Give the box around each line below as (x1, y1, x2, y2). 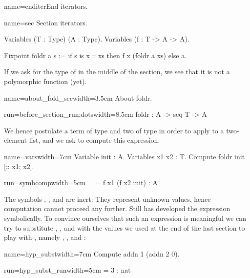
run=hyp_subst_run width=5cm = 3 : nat (4, 265, 131, 275)
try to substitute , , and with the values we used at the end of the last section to (4, 222, 245, 233)
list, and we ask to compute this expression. (29, 135, 160, 145)
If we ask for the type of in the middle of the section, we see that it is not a (4, 66, 230, 77)
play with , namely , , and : (4, 232, 86, 242)
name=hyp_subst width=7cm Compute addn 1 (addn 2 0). (4, 248, 180, 258)
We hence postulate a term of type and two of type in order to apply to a (4, 125, 224, 135)
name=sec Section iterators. (4, 17, 87, 27)
